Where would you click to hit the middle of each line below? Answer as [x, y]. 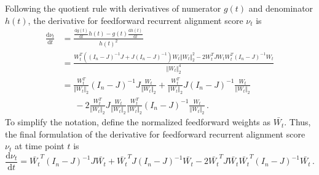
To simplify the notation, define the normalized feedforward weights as [138, 122]
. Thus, [297, 122]
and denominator [281, 8]
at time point [39, 146]
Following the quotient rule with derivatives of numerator [113, 8]
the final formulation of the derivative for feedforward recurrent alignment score [155, 134]
